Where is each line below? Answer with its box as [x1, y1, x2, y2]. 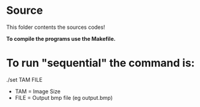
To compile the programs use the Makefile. [6, 35, 116, 42]
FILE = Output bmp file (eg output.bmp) [14, 94, 113, 101]
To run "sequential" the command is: [6, 57, 195, 70]
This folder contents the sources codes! [6, 23, 105, 31]
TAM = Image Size [14, 88, 61, 95]
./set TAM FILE [6, 76, 43, 83]
